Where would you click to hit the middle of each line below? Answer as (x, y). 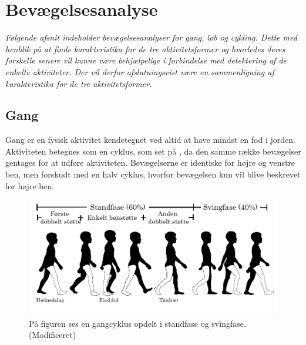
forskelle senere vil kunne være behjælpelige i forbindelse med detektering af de (146, 60)
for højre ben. (30, 185)
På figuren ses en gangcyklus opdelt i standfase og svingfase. (137, 323)
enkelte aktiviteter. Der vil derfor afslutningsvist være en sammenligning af (140, 71)
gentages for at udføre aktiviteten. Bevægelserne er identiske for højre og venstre (150, 163)
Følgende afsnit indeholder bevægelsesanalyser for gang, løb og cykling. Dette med (151, 37)
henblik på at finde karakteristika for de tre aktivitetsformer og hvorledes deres (145, 48)
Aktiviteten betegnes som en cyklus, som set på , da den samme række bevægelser (153, 151)
